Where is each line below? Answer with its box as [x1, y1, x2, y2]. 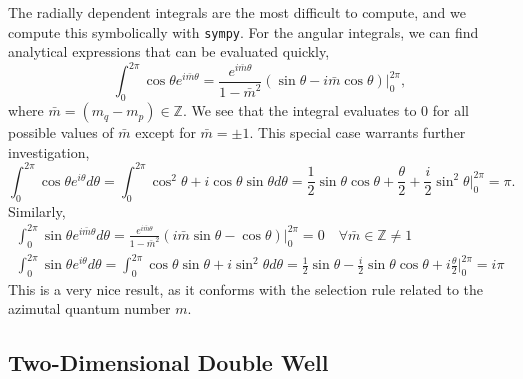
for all [432, 100, 469, 121]
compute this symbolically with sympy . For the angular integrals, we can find [8, 21, 479, 42]
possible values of [8, 122, 114, 143]
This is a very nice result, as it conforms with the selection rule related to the [8, 278, 484, 299]
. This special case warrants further [249, 122, 466, 143]
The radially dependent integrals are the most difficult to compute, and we [8, 2, 466, 22]
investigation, [8, 141, 90, 162]
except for [135, 122, 196, 143]
